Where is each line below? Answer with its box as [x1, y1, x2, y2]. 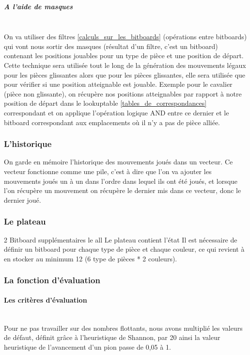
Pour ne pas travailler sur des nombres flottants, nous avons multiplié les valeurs [4, 323, 243, 333]
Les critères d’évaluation [4, 294, 87, 305]
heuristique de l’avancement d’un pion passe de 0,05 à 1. [4, 341, 171, 352]
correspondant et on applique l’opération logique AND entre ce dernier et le [4, 107, 229, 117]
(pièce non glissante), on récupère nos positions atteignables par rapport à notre [4, 88, 242, 98]
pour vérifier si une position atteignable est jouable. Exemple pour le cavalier [4, 79, 233, 89]
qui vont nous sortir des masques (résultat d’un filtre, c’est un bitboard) [4, 41, 218, 51]
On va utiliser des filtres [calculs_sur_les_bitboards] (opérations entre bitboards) [4, 32, 247, 42]
